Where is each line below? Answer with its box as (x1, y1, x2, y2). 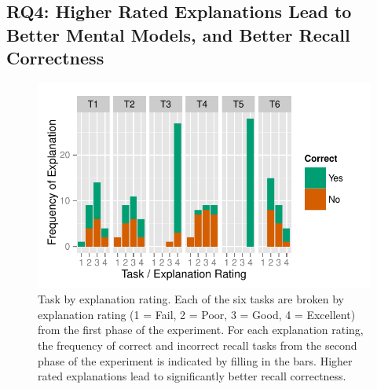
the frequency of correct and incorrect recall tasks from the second (38, 336, 357, 353)
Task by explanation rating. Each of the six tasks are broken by (38, 291, 344, 307)
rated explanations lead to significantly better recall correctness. (38, 368, 346, 384)
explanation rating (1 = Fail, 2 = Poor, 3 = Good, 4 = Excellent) (38, 306, 356, 322)
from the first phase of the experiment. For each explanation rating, (38, 321, 364, 338)
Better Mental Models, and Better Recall (6, 22, 350, 46)
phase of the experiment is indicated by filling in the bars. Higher (38, 352, 353, 369)
